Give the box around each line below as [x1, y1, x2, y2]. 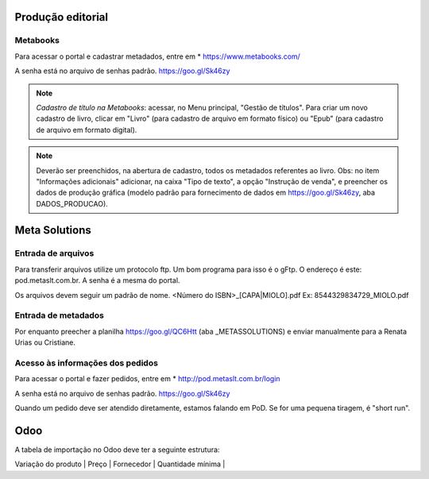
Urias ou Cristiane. [14, 338, 75, 347]
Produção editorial [14, 10, 109, 24]
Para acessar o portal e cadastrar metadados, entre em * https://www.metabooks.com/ [14, 52, 301, 61]
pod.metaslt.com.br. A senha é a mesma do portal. [14, 276, 180, 285]
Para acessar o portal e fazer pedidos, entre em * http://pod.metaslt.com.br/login [14, 374, 281, 384]
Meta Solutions [14, 223, 91, 238]
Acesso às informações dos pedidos [14, 357, 159, 369]
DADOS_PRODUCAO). [36, 199, 109, 208]
